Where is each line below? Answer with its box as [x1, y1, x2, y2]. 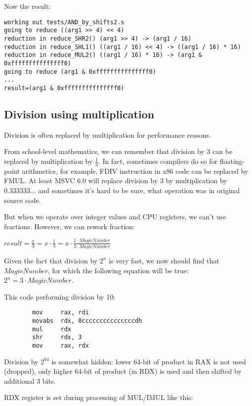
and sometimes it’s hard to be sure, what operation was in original [38, 185, 240, 195]
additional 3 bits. [4, 375, 56, 386]
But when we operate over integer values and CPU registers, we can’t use [4, 211, 226, 222]
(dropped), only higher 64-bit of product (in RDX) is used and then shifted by [4, 366, 242, 376]
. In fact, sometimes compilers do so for [98, 155, 217, 166]
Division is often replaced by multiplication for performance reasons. [4, 129, 211, 140]
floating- [219, 155, 245, 166]
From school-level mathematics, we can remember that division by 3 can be [4, 146, 233, 156]
